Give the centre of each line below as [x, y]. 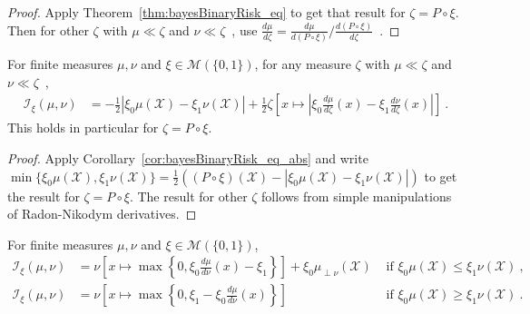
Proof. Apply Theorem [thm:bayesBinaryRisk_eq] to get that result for [206, 12]
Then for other [48, 29]
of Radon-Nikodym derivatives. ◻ [102, 214]
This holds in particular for [83, 128]
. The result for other [188, 196]
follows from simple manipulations [357, 196]
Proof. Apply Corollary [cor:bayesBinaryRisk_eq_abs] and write [188, 158]
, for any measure [303, 64]
